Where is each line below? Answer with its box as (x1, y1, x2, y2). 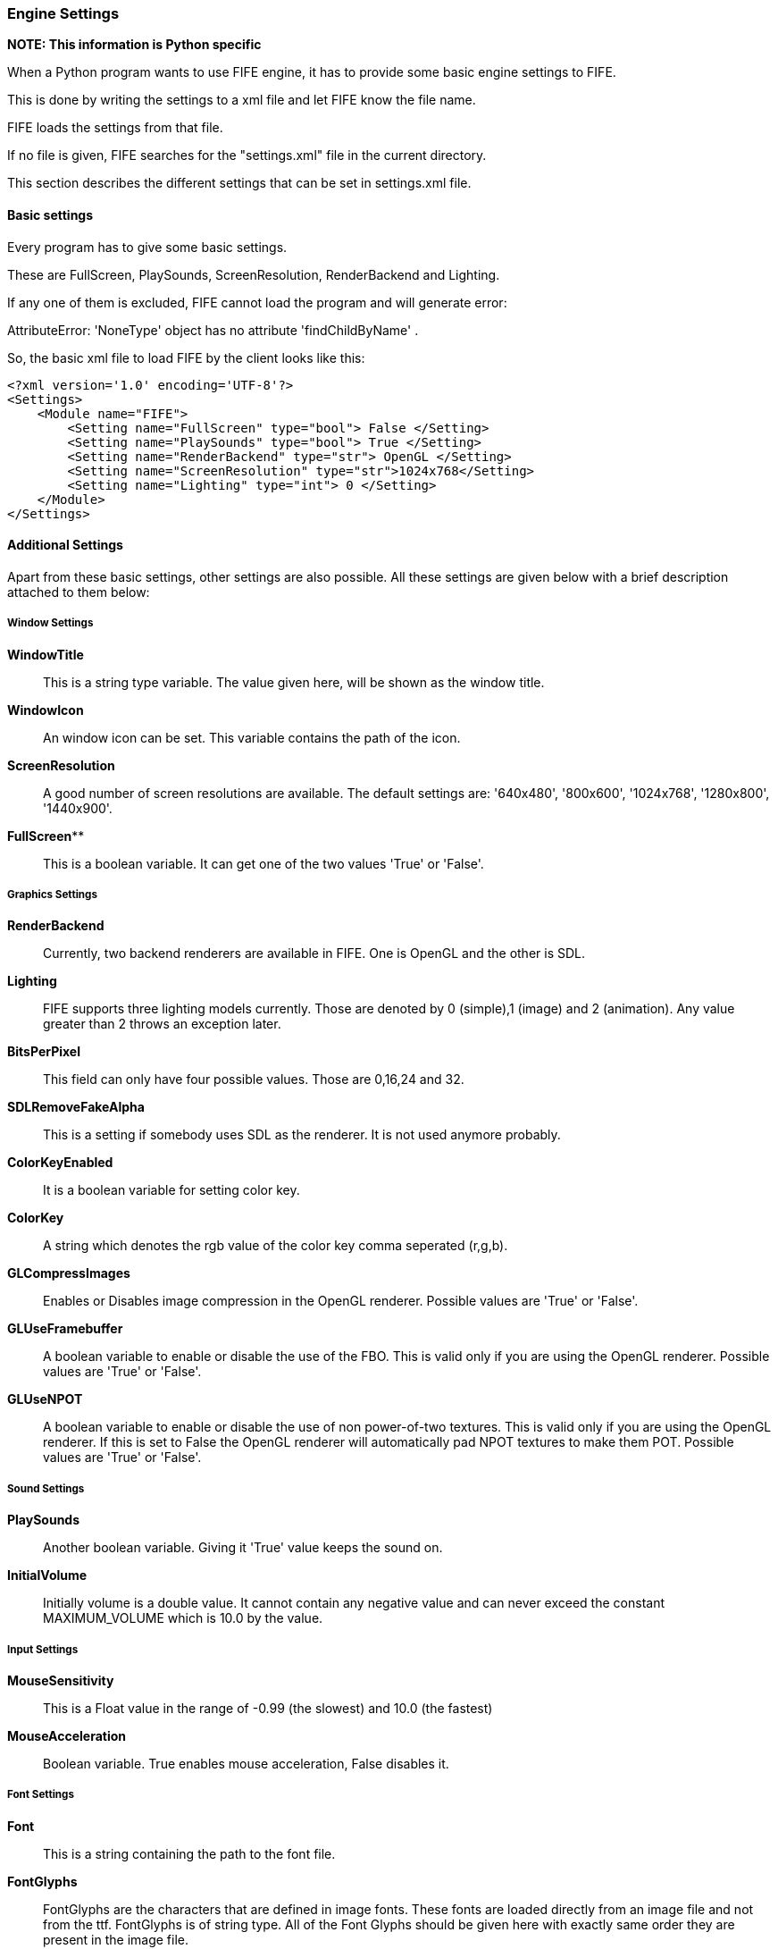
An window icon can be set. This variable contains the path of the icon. (43, 729, 461, 745)
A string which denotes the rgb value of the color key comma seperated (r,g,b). (43, 1238, 508, 1254)
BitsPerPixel (7, 1044, 80, 1060)
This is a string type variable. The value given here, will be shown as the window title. (43, 674, 545, 690)
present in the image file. (43, 1931, 189, 1947)
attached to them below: (7, 584, 150, 600)
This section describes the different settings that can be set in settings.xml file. (7, 175, 472, 191)
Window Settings (7, 617, 94, 630)
